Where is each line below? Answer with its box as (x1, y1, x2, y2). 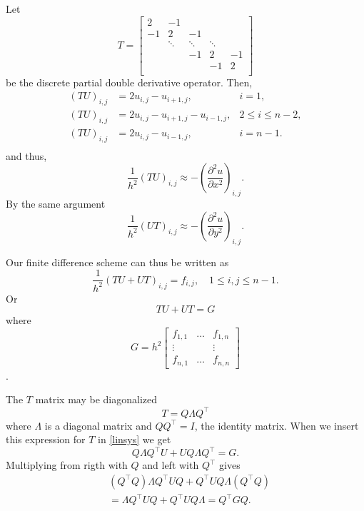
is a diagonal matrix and (44, 418, 152, 432)
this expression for (6, 432, 86, 447)
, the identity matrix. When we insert (194, 418, 359, 432)
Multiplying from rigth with (6, 457, 128, 472)
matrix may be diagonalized (35, 392, 158, 407)
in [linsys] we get (98, 432, 171, 447)
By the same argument (6, 196, 106, 211)
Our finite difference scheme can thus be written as (6, 254, 229, 269)
